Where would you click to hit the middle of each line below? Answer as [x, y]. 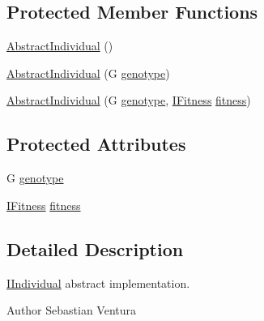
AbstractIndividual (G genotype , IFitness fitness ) [129, 100]
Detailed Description [95, 248]
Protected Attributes [96, 144]
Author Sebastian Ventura [72, 310]
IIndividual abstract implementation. [98, 282]
